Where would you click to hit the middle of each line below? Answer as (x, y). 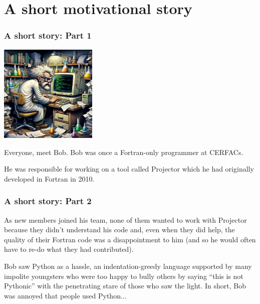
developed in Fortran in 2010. (49, 178)
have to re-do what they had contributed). (69, 249)
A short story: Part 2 (48, 201)
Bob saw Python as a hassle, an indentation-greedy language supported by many (128, 266)
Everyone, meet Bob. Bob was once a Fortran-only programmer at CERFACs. (124, 152)
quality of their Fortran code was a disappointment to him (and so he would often (130, 239)
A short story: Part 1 (48, 35)
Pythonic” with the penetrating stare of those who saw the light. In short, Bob (125, 286)
